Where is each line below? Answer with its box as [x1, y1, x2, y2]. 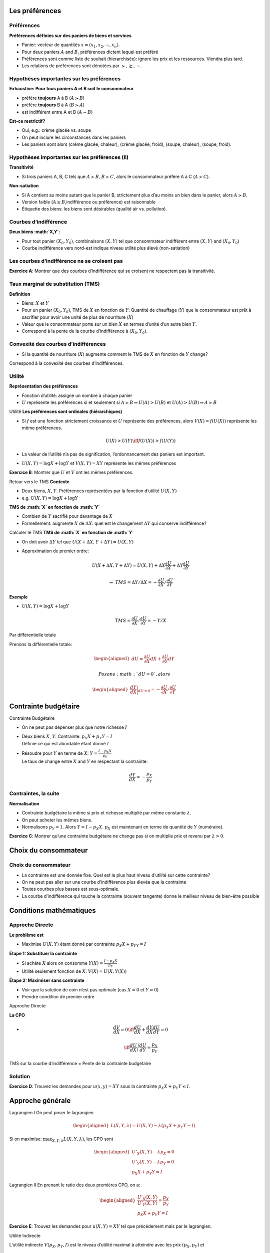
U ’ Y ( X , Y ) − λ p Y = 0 [131, 1159, 174, 1166]
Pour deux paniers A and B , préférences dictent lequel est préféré [21, 49, 158, 55]
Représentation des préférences [9, 383, 78, 389]
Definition [9, 291, 30, 297]
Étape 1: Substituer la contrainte [9, 950, 77, 956]
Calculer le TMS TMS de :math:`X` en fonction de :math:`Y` [9, 529, 134, 536]
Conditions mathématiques [9, 906, 96, 915]
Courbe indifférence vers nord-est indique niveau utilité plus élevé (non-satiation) [21, 245, 190, 251]
